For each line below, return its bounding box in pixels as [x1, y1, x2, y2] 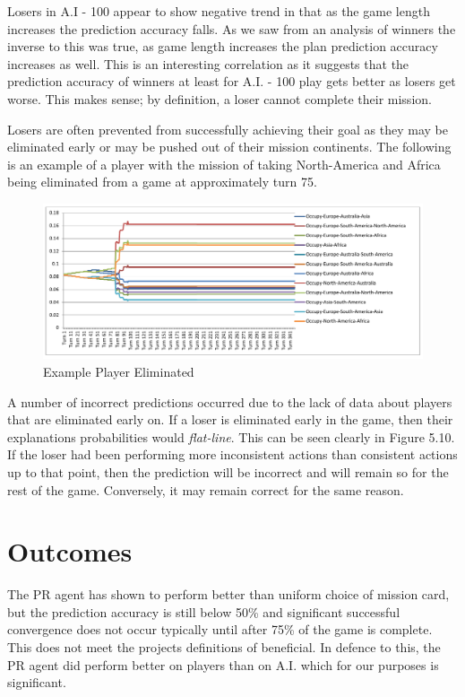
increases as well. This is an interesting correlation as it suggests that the [7, 54, 409, 73]
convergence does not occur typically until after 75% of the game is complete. [7, 620, 433, 639]
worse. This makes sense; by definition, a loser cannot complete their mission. [7, 89, 432, 108]
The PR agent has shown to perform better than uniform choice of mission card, [7, 585, 450, 604]
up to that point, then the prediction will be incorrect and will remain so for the [7, 462, 449, 481]
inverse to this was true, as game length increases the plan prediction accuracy [7, 37, 438, 56]
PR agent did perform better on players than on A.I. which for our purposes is [7, 655, 439, 674]
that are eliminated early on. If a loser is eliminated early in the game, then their [7, 410, 453, 429]
